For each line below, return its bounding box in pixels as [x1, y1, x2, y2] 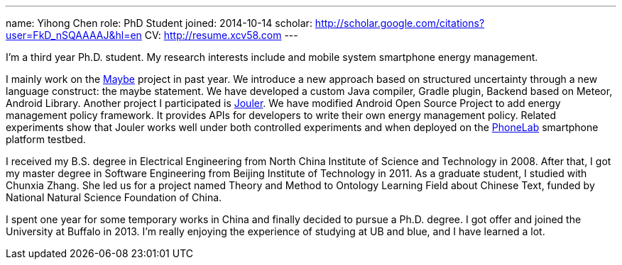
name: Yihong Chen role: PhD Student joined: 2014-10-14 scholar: [6, 17, 312, 29]
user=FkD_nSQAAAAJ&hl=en [6, 29, 142, 41]
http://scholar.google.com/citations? [315, 17, 485, 29]
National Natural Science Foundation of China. [6, 191, 222, 203]
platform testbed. [6, 133, 86, 145]
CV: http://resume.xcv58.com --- [144, 29, 298, 41]
